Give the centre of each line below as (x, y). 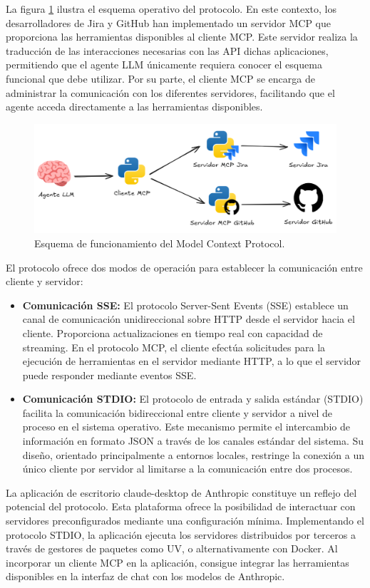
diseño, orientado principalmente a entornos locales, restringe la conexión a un (194, 454)
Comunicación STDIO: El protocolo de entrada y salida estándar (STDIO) (193, 399)
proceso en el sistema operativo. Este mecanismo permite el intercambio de (186, 427)
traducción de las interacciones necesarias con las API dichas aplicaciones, (167, 50)
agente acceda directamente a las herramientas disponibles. (134, 107)
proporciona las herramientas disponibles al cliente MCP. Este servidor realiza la (182, 37)
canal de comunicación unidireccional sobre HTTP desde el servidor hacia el (189, 319)
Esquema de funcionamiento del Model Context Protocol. (160, 243)
